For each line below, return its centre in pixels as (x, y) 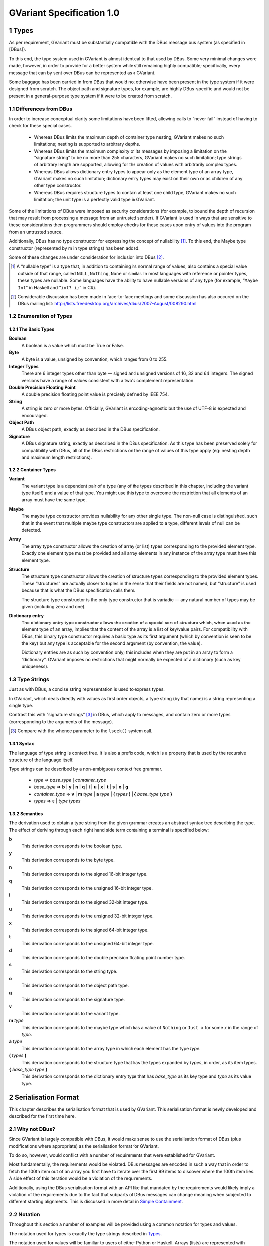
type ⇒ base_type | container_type (70, 780)
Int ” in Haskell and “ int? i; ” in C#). (57, 287)
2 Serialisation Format (44, 1097)
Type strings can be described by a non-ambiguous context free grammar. (86, 769)
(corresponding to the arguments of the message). (61, 721)
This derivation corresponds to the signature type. (73, 1000)
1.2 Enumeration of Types (41, 316)
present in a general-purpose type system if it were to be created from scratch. (91, 96)
